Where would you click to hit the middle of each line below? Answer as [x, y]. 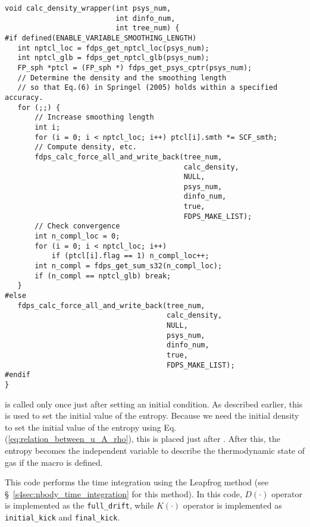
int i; [48, 127]
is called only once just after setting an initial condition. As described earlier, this [154, 404]
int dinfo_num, [145, 18]
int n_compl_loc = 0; [77, 236]
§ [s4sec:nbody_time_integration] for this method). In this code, [123, 493]
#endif [18, 375]
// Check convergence [77, 226]
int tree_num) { [148, 28]
